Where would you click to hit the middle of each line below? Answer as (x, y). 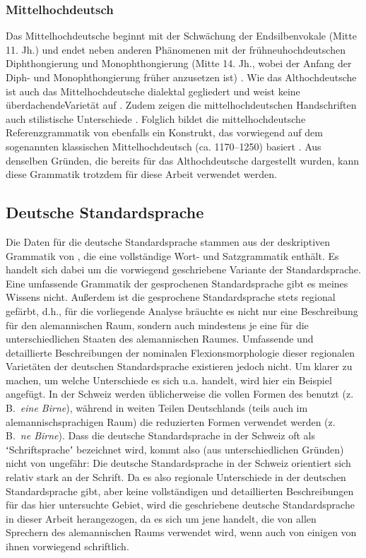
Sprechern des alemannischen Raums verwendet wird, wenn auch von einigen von (181, 532)
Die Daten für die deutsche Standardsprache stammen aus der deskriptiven (168, 241)
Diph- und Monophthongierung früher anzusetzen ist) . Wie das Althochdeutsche (181, 77)
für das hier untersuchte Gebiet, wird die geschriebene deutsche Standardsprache (180, 505)
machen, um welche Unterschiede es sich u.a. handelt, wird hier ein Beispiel (169, 380)
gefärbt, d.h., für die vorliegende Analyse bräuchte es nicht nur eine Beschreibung (182, 310)
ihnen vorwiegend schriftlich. (67, 546)
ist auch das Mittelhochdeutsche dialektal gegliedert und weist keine (153, 91)
